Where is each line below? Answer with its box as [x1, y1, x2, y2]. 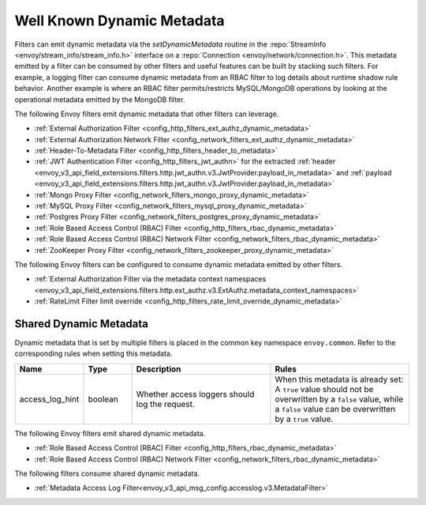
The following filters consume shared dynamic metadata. [14, 469, 200, 478]
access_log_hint [19, 394, 80, 405]
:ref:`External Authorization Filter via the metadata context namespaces [34, 274, 267, 284]
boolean [88, 394, 118, 405]
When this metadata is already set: [275, 374, 404, 385]
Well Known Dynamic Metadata [14, 12, 225, 29]
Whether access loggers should [136, 388, 255, 399]
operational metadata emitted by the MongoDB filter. [14, 95, 185, 104]
